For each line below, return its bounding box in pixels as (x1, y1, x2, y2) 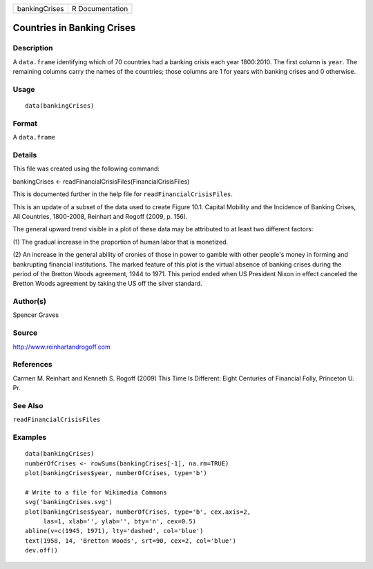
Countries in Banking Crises (12, 22, 136, 34)
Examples (12, 432, 47, 442)
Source (12, 328, 38, 338)
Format (12, 118, 38, 128)
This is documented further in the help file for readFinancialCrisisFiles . (12, 190, 233, 198)
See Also (12, 401, 44, 410)
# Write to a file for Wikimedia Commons (25, 488, 167, 496)
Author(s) (12, 297, 46, 307)
